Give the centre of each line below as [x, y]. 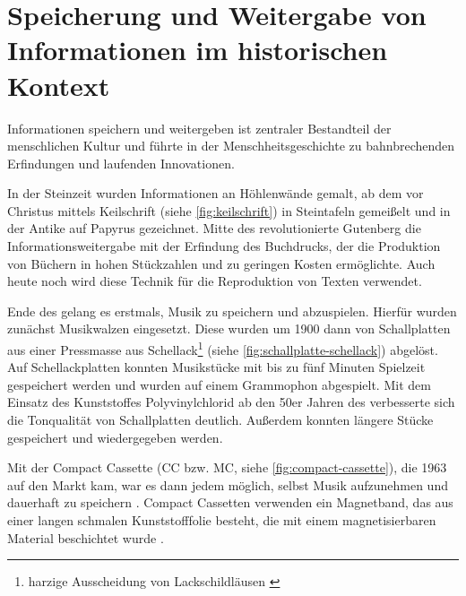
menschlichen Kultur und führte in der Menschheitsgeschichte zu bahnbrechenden [231, 146]
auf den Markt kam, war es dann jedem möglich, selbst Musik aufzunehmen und [228, 484]
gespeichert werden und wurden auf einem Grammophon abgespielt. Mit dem [219, 384]
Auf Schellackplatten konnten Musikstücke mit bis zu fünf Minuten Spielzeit [216, 367]
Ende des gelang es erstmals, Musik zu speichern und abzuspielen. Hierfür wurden [232, 311]
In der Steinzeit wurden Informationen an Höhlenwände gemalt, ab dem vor [216, 193]
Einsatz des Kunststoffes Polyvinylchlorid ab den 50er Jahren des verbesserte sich [231, 402]
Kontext [59, 85]
